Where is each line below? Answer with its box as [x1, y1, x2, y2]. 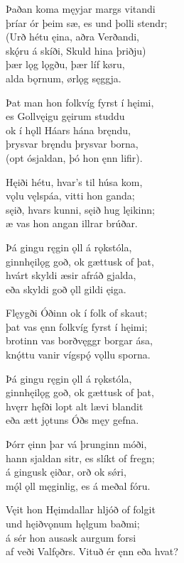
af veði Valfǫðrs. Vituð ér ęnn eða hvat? [6, 544, 178, 559]
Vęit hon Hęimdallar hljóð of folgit [6, 502, 156, 517]
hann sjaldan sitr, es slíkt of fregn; [6, 450, 155, 465]
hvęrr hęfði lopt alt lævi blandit [6, 398, 144, 413]
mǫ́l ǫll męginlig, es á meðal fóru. [6, 478, 151, 493]
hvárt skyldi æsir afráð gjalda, [6, 268, 136, 283]
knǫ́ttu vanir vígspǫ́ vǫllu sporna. [6, 347, 151, 362]
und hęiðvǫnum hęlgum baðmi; [6, 516, 140, 530]
